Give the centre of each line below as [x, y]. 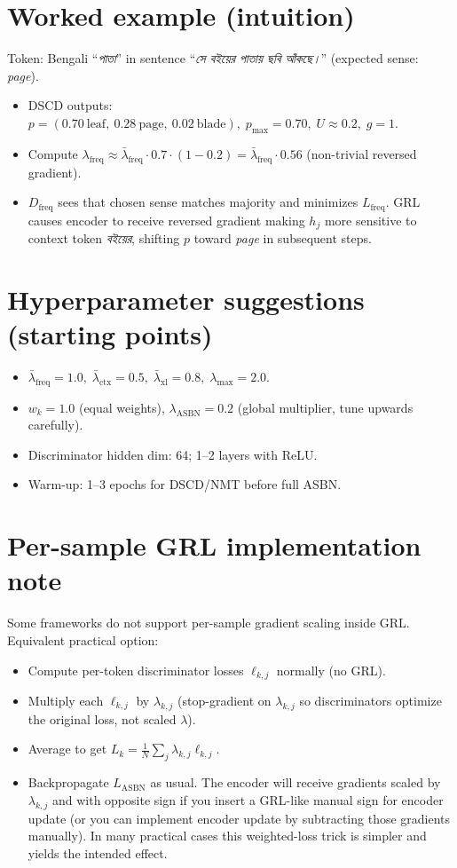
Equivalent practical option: [83, 639]
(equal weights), [122, 407]
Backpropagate [68, 782]
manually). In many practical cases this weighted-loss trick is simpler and [227, 836]
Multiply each [66, 701]
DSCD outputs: [70, 105]
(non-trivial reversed [362, 153]
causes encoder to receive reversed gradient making [166, 220]
